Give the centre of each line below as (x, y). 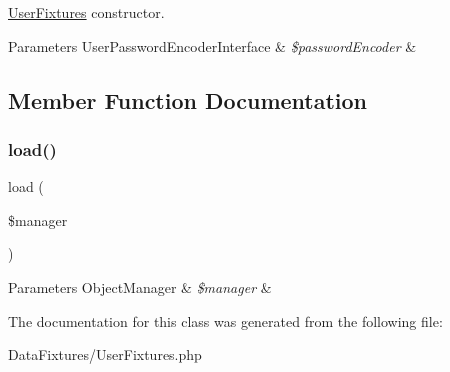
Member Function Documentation (188, 99)
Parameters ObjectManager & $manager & (140, 286)
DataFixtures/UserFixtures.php (105, 354)
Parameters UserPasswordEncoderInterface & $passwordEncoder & (212, 45)
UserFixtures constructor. (86, 12)
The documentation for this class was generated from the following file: (225, 320)
